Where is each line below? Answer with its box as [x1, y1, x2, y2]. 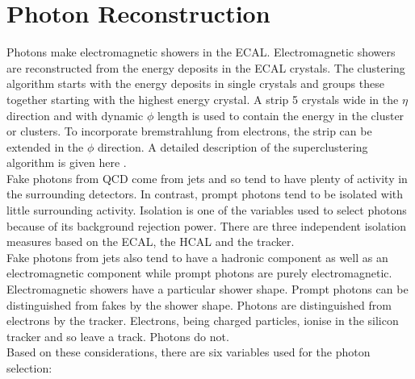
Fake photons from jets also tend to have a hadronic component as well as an [6, 248, 388, 265]
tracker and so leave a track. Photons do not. [6, 327, 229, 344]
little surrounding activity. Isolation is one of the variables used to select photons [6, 202, 407, 219]
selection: [6, 360, 52, 376]
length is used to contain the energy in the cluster [157, 106, 405, 123]
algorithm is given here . [6, 154, 127, 171]
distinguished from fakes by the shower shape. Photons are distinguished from [6, 296, 392, 313]
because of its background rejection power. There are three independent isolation [6, 217, 407, 234]
